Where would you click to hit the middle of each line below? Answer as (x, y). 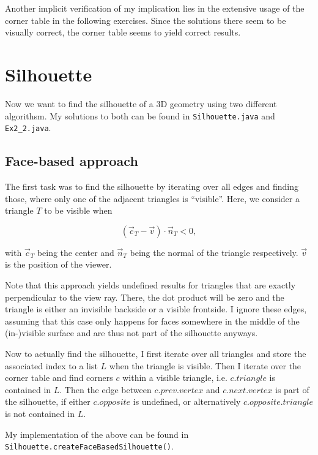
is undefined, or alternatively (187, 401)
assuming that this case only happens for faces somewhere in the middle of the (152, 321)
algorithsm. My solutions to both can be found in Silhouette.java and (140, 115)
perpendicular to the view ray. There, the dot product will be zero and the (145, 297)
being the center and (76, 252)
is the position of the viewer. (58, 264)
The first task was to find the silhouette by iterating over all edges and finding (152, 186)
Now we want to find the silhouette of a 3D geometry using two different (141, 103)
